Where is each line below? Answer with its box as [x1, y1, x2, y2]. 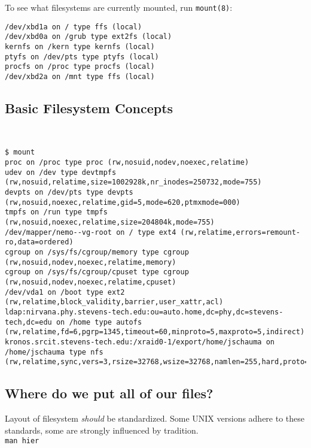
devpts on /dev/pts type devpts [5, 188, 133, 197]
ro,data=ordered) [5, 238, 74, 247]
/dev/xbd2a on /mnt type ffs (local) [5, 72, 155, 81]
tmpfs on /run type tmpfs [5, 208, 108, 217]
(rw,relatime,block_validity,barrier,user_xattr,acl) [5, 298, 224, 307]
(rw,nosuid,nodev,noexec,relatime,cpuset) [5, 277, 176, 286]
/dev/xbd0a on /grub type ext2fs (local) [5, 32, 172, 41]
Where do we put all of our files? [5, 384, 214, 402]
